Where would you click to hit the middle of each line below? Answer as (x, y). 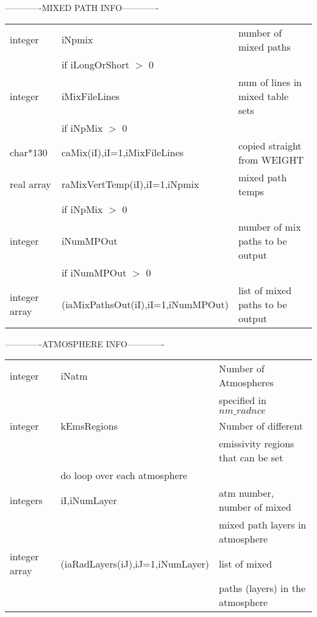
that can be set (251, 458)
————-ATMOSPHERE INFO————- (85, 343)
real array (30, 184)
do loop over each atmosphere (124, 475)
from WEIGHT (271, 159)
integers (26, 500)
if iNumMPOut (94, 272)
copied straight (270, 145)
